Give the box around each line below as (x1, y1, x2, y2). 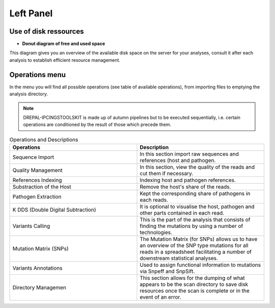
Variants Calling (12, 222, 50, 229)
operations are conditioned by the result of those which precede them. (23, 121, 172, 127)
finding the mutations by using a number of (140, 222, 243, 229)
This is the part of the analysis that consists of (140, 216, 251, 223)
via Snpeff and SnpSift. (140, 268, 195, 275)
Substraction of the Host (12, 184, 71, 191)
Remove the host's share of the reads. (140, 184, 231, 191)
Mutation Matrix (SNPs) (12, 245, 69, 252)
